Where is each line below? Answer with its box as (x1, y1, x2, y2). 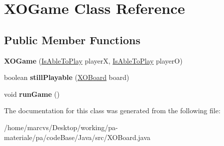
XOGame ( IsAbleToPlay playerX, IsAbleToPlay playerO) (4, 55, 183, 66)
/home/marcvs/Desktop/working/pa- (4, 122, 118, 132)
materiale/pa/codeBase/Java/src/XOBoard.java (4, 132, 151, 142)
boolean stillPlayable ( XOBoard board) (4, 72, 129, 82)
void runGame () (4, 88, 60, 99)
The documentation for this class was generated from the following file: (4, 105, 221, 116)
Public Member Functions (4, 32, 140, 47)
